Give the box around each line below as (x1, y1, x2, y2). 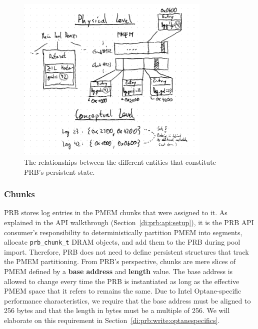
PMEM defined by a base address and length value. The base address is (4, 266, 233, 276)
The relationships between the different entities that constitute (24, 156, 216, 167)
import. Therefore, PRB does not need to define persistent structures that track (4, 246, 249, 257)
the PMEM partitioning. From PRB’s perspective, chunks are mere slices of (4, 256, 236, 267)
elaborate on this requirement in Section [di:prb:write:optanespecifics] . (4, 315, 220, 325)
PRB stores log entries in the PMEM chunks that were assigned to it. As (4, 207, 227, 218)
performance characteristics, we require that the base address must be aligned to (4, 295, 251, 306)
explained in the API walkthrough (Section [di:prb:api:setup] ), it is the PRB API (4, 217, 254, 227)
